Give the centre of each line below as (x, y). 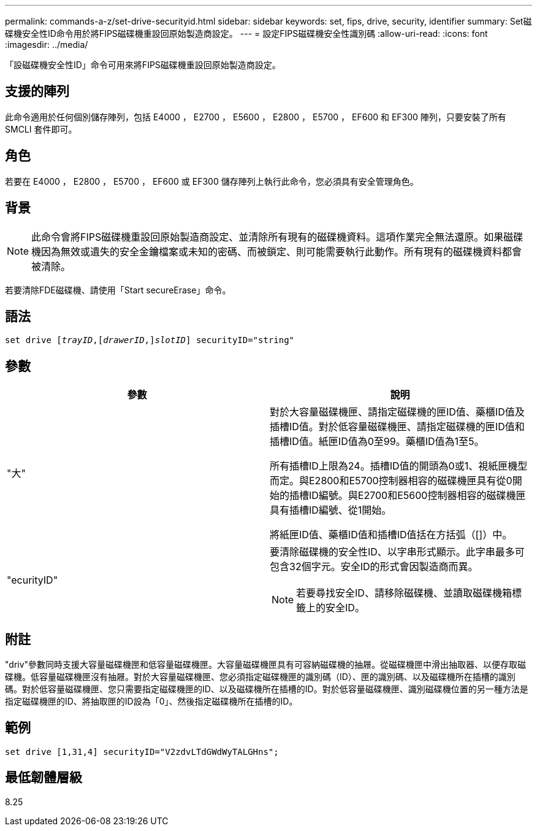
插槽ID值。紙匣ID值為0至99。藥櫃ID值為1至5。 (377, 442)
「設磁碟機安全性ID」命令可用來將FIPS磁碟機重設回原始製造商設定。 (143, 65)
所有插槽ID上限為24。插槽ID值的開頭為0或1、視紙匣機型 (399, 466)
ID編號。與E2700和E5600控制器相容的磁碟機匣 (417, 496)
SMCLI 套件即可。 (41, 129)
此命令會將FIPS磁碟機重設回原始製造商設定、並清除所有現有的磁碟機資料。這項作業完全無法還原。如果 (268, 237)
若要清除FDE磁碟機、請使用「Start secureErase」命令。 (118, 290)
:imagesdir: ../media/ (47, 44)
